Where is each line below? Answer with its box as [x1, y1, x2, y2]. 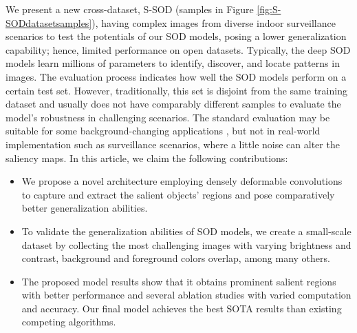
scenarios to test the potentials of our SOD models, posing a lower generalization [6, 29, 347, 43]
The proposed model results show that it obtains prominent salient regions [21, 274, 336, 288]
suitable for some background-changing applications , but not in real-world [6, 123, 321, 138]
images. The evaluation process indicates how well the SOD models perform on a [6, 69, 347, 83]
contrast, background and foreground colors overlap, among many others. [21, 251, 330, 265]
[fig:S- [257, 2, 281, 16]
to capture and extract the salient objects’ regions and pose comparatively [21, 187, 335, 201]
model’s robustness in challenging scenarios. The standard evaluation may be [6, 110, 330, 124]
